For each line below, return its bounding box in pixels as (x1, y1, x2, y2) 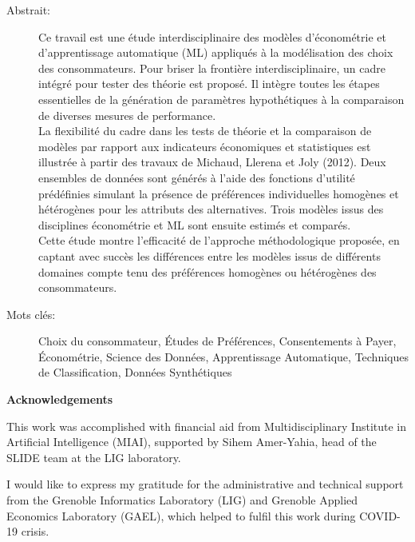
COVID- (359, 507, 401, 524)
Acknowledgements (6, 391, 113, 408)
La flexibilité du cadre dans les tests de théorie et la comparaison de (38, 122, 372, 139)
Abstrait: (6, 2, 50, 18)
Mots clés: (6, 305, 56, 322)
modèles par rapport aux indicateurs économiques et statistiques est (38, 137, 371, 154)
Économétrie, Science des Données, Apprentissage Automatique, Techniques (38, 348, 409, 365)
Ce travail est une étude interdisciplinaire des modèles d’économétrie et (38, 28, 386, 45)
